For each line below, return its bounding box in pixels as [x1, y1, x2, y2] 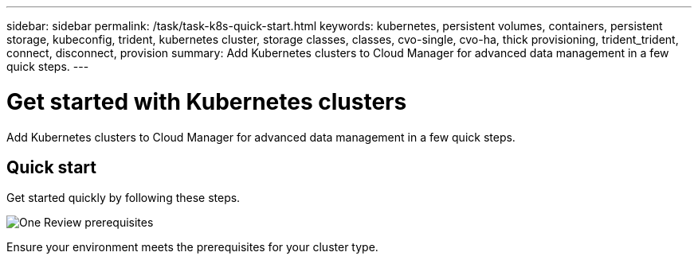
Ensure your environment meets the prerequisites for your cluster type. [6, 240, 378, 254]
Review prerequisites [44, 215, 154, 230]
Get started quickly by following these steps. [6, 191, 241, 205]
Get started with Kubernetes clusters [6, 87, 407, 115]
